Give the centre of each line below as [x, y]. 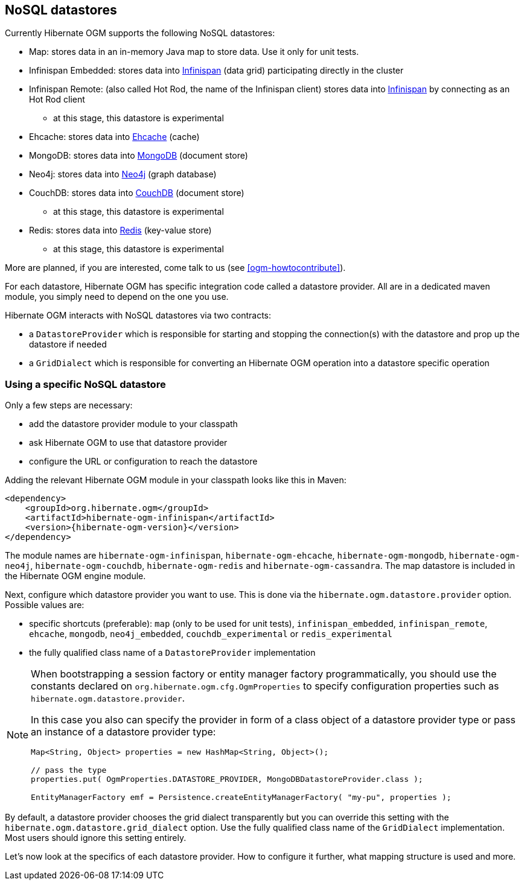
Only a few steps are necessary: [69, 405]
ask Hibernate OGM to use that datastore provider [128, 443]
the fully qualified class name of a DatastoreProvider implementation [172, 653]
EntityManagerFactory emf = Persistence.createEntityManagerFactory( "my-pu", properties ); [241, 798]
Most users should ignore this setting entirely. [96, 838]
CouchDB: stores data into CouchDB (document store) [137, 193]
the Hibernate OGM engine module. [75, 576]
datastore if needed [68, 344]
